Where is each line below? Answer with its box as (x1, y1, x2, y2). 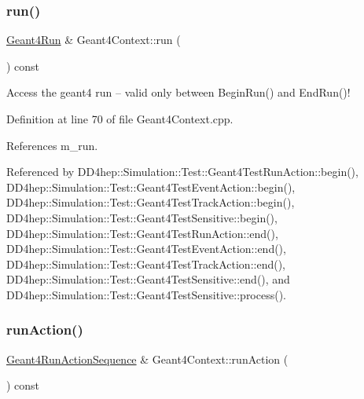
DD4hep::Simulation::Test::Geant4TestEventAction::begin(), (6, 178, 296, 195)
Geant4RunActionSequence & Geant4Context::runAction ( (6, 350, 289, 367)
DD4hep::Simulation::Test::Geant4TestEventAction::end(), (6, 240, 286, 257)
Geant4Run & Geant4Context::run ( (6, 31, 181, 48)
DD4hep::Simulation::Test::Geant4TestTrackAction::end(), (6, 255, 286, 272)
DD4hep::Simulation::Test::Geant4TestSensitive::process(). (6, 286, 287, 302)
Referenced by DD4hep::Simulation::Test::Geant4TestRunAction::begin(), (6, 163, 358, 180)
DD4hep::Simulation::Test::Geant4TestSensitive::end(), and (6, 271, 290, 287)
